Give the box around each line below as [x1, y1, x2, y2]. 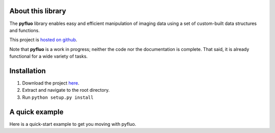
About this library [9, 7, 66, 15]
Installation [9, 66, 46, 75]
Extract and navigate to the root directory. [22, 87, 110, 93]
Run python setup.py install [22, 94, 94, 100]
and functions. [9, 27, 40, 33]
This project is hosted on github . [9, 37, 77, 43]
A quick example [9, 108, 64, 116]
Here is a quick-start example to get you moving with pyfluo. [9, 121, 136, 127]
